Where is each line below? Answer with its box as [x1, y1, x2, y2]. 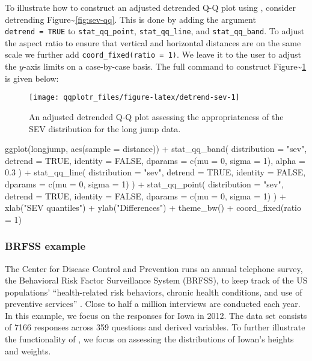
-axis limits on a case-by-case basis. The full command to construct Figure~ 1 [23, 60, 307, 73]
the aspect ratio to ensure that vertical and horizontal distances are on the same [5, 36, 301, 49]
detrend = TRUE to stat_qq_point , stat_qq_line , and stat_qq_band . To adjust [5, 25, 305, 37]
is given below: [5, 71, 59, 84]
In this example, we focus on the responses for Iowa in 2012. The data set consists [5, 309, 307, 321]
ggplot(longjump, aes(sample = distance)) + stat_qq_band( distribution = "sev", [5, 142, 307, 155]
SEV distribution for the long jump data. [29, 122, 181, 135]
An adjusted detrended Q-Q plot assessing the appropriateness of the [29, 110, 284, 123]
